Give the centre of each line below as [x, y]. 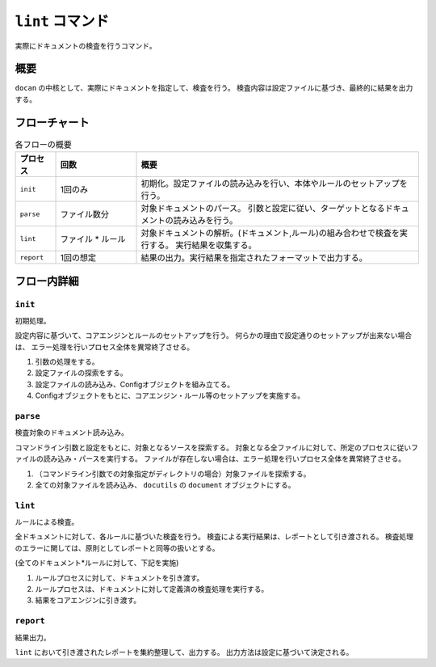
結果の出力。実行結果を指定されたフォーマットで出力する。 [254, 258]
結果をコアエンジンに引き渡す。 [88, 600]
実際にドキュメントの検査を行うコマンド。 [86, 45]
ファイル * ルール [93, 239]
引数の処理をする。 [67, 362]
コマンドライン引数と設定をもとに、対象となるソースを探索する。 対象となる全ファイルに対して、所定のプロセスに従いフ [217, 447]
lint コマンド [62, 21]
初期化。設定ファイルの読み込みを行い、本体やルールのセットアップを [274, 184]
